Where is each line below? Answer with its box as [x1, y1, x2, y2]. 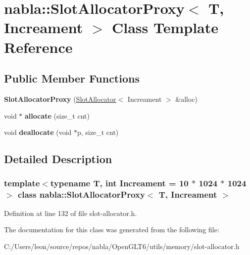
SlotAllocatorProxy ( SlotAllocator [4, 93, 116, 104]
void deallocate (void [4, 127, 72, 137]
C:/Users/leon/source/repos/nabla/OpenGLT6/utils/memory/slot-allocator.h [4, 241, 240, 251]
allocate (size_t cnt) [25, 110, 90, 121]
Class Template [111, 17, 218, 38]
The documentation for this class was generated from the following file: [4, 224, 219, 235]
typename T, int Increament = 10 [50, 177, 189, 189]
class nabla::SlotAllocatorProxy [17, 188, 145, 201]
